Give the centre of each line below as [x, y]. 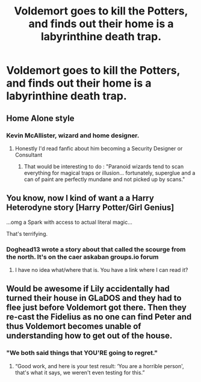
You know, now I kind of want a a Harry [80, 198]
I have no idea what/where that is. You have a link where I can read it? [101, 270]
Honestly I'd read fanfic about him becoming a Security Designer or [99, 148]
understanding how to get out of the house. [89, 336]
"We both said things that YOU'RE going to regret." [82, 353]
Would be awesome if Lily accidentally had [88, 289]
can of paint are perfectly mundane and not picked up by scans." [104, 179]
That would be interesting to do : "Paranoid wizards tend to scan [104, 166]
